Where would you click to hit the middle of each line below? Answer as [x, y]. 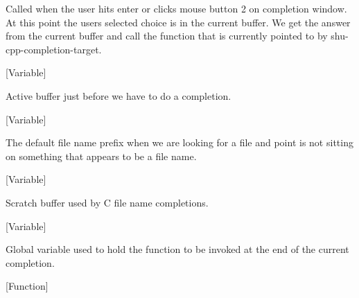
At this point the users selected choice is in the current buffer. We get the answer [178, 22]
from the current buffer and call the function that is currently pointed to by [167, 36]
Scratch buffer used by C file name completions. [107, 202]
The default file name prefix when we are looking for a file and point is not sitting [179, 142]
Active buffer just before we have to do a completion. [119, 95]
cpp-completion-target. [54, 49]
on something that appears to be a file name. [101, 156]
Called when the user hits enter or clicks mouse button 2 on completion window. [176, 8]
